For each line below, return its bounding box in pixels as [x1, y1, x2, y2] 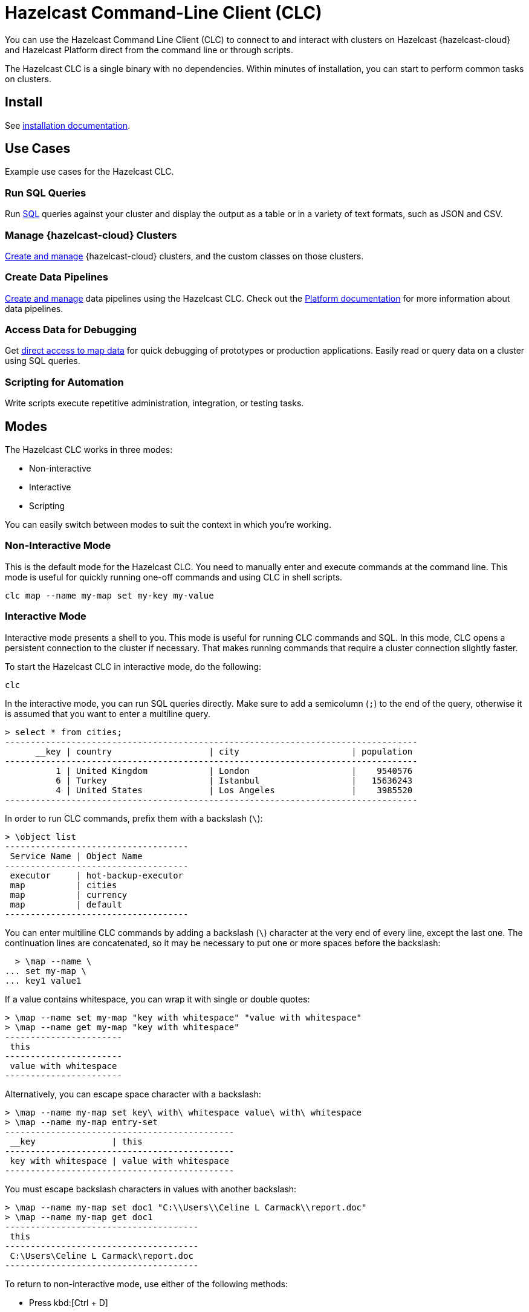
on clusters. [5, 73, 51, 84]
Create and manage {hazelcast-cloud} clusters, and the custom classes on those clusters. [5, 250, 364, 261]
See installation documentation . [5, 120, 131, 131]
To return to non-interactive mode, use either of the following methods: [5, 1278, 288, 1289]
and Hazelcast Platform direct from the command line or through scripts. [5, 44, 293, 55]
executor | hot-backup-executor [10, 870, 184, 880]
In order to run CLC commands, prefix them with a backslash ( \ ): [5, 813, 263, 823]
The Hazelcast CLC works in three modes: [5, 444, 173, 455]
